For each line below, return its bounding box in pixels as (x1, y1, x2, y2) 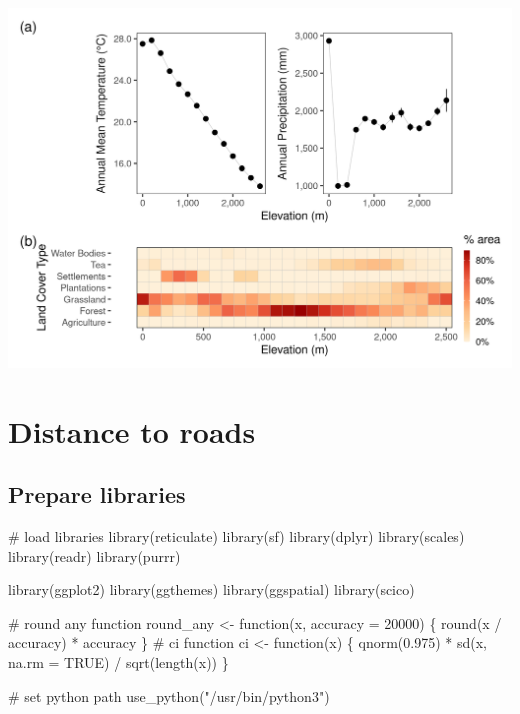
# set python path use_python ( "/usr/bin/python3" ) (8, 685, 330, 706)
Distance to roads (8, 410, 256, 451)
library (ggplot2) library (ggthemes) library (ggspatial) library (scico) (8, 579, 415, 600)
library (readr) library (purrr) (8, 545, 181, 566)
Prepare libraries (8, 479, 186, 510)
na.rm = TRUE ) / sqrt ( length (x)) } (8, 651, 229, 672)
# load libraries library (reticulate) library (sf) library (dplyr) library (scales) (8, 525, 465, 546)
